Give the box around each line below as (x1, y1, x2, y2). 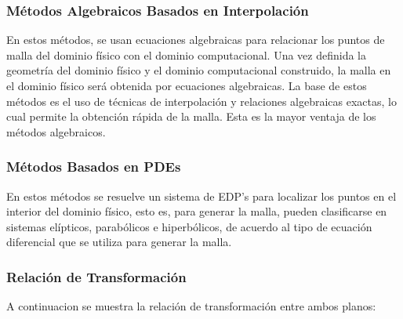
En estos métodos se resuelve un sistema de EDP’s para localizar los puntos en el (6, 187, 397, 204)
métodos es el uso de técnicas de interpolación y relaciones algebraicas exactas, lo (6, 92, 397, 109)
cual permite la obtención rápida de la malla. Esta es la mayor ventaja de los (6, 108, 376, 125)
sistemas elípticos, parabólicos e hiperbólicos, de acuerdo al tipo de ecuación (6, 218, 372, 234)
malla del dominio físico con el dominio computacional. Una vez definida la (6, 46, 366, 63)
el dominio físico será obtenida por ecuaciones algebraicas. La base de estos (6, 78, 367, 93)
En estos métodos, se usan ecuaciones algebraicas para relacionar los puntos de (6, 31, 385, 48)
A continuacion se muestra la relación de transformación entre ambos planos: (6, 298, 376, 314)
